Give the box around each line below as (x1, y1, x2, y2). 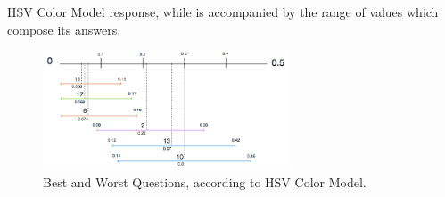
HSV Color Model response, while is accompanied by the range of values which (7, 3, 439, 21)
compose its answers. (7, 20, 121, 38)
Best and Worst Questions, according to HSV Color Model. (43, 172, 367, 191)
